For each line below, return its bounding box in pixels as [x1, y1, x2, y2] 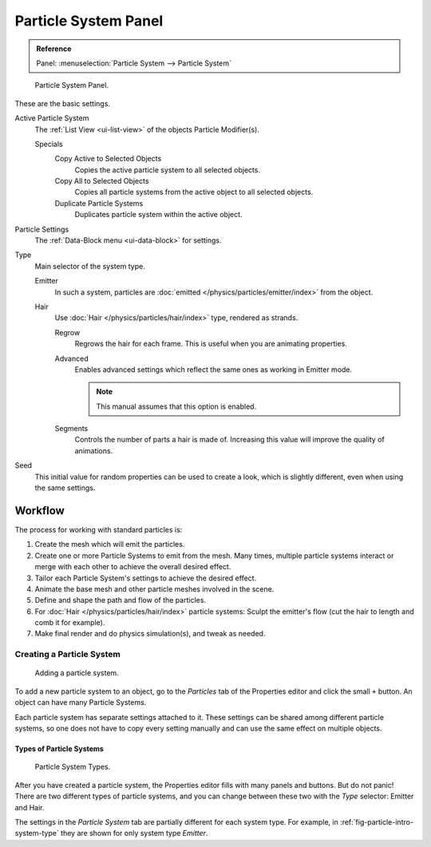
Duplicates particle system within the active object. [74, 210, 243, 220]
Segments [54, 424, 89, 433]
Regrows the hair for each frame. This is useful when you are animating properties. [74, 339, 347, 349]
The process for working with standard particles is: [14, 524, 183, 534]
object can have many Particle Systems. [14, 698, 147, 707]
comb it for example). [34, 618, 105, 627]
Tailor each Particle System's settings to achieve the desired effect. [34, 573, 257, 583]
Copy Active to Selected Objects [54, 154, 162, 164]
